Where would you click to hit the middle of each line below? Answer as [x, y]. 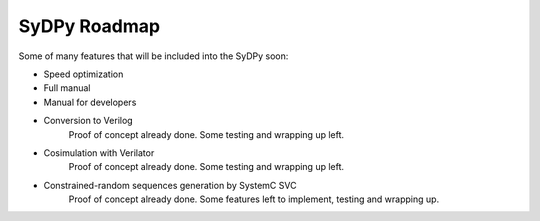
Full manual [67, 88]
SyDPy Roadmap [89, 26]
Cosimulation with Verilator [99, 152]
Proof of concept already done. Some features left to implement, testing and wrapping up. [254, 199]
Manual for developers [90, 102]
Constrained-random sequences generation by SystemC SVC [170, 185]
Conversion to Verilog [88, 121]
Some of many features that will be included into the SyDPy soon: [153, 56]
